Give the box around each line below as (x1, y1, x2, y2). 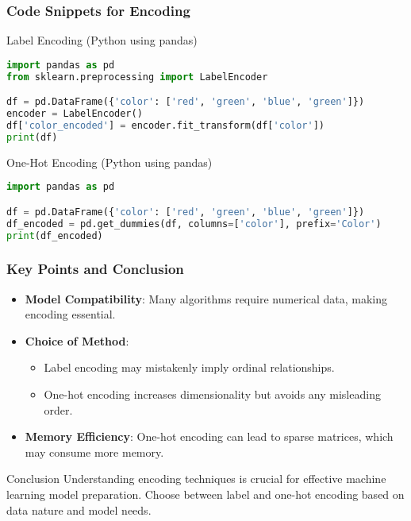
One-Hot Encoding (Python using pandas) (6, 153, 213, 170)
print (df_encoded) (6, 230, 103, 241)
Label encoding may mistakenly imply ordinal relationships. (44, 359, 335, 376)
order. (44, 401, 73, 418)
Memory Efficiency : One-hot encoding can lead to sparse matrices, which (25, 428, 394, 445)
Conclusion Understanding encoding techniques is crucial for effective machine (6, 470, 386, 487)
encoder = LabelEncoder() (6, 108, 143, 120)
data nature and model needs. (6, 501, 152, 518)
